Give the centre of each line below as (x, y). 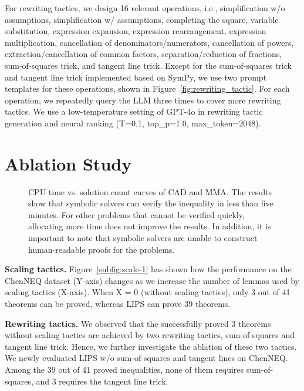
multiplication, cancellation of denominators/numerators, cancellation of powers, (149, 42)
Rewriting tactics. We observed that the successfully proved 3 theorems (138, 323)
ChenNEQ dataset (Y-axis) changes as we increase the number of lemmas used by (152, 280)
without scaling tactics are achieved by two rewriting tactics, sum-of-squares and (150, 335)
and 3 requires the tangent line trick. (102, 381)
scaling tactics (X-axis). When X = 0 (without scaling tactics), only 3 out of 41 (148, 292)
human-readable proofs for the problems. (102, 249)
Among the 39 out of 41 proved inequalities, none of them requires (124, 369)
